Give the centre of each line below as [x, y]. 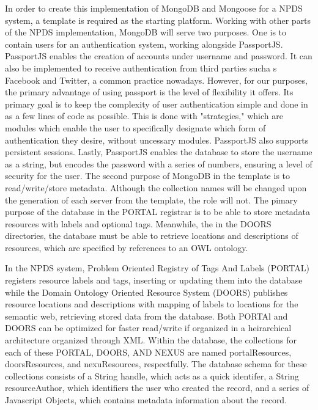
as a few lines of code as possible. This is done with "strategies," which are [144, 116]
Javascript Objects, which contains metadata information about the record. [146, 400]
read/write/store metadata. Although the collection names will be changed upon [156, 187]
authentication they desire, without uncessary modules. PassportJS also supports [157, 140]
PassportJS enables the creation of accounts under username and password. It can [159, 56]
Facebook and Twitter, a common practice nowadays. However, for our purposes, [156, 80]
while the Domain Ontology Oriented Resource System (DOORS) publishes [146, 292]
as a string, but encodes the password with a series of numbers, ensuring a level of [159, 163]
